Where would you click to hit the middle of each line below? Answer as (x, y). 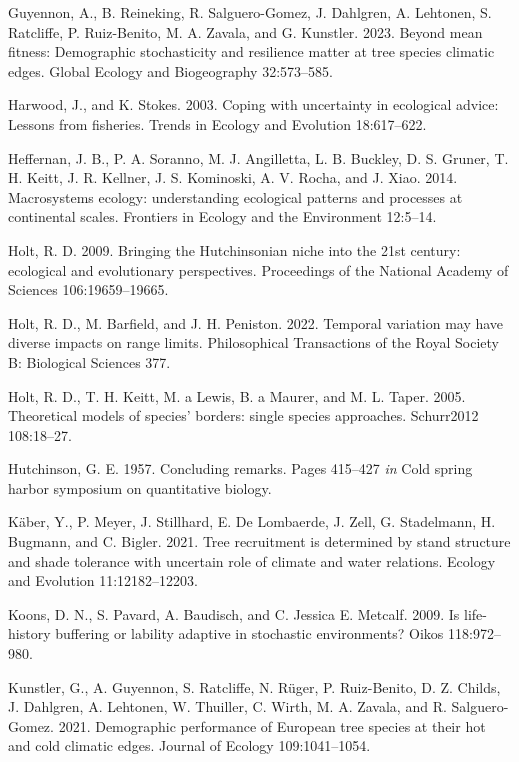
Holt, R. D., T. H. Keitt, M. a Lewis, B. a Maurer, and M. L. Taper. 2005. (237, 395)
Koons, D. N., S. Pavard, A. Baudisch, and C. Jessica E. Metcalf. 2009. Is (234, 613)
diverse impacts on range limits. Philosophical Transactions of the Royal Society (253, 342)
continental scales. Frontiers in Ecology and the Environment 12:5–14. (222, 216)
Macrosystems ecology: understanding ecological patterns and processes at (235, 196)
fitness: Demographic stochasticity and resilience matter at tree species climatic (251, 51)
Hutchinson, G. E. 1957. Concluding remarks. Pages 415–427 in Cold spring (240, 468)
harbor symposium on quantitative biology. (140, 487)
